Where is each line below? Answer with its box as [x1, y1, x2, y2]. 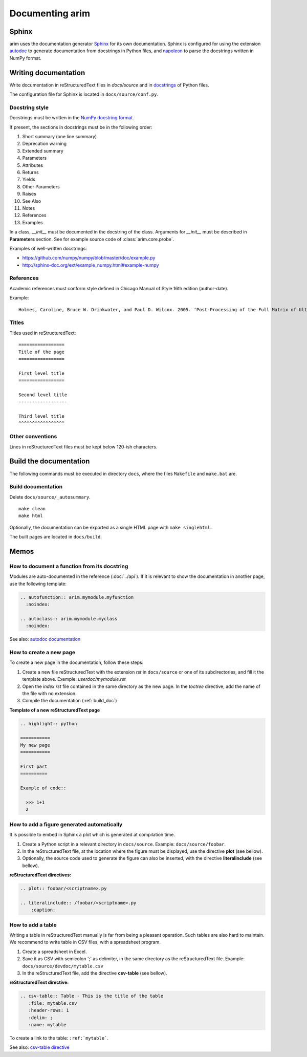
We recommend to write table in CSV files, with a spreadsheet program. [9, 939, 161, 945]
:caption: [31, 907, 56, 913]
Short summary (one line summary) [22, 134, 97, 140]
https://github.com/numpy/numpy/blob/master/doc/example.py [22, 255, 156, 261]
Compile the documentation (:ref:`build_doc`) [22, 698, 117, 704]
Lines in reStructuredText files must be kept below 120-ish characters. [9, 443, 158, 450]
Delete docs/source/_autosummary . [9, 494, 91, 500]
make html [18, 513, 43, 519]
